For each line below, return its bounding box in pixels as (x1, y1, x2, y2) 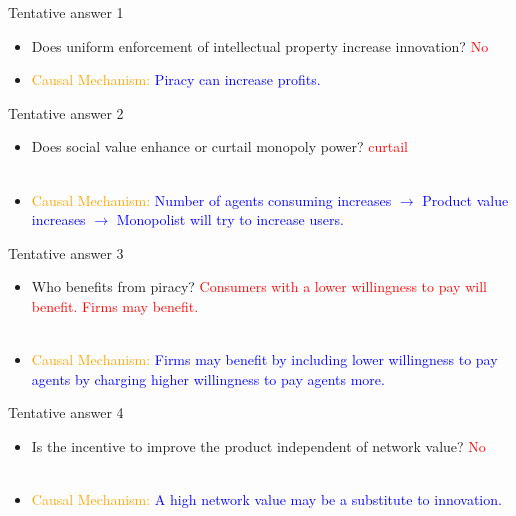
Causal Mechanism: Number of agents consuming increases (31, 189, 392, 210)
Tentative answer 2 (8, 102, 124, 123)
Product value (422, 189, 509, 210)
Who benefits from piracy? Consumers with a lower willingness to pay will (31, 276, 487, 297)
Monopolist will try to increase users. (116, 209, 344, 230)
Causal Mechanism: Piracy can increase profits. (31, 69, 321, 90)
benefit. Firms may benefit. (31, 295, 199, 316)
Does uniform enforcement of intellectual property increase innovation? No (31, 35, 489, 56)
